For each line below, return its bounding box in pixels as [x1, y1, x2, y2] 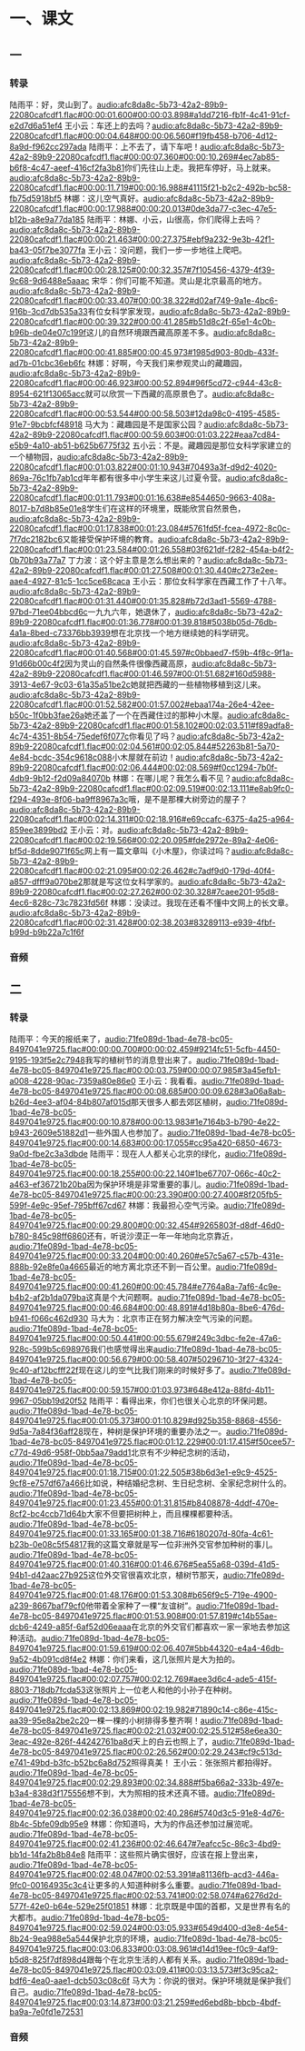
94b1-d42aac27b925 [9, 1569, 89, 1581]
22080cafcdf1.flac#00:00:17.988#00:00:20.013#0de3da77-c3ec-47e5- [9, 203, 277, 214]
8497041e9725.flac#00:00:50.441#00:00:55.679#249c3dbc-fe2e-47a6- [9, 1333, 281, 1344]
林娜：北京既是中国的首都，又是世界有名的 [131, 1901, 290, 1912]
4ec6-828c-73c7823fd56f [9, 897, 109, 908]
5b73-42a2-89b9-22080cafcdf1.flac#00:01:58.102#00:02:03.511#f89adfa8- [9, 720, 294, 731]
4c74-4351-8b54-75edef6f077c [9, 731, 130, 742]
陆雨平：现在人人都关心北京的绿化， [89, 1149, 225, 1160]
